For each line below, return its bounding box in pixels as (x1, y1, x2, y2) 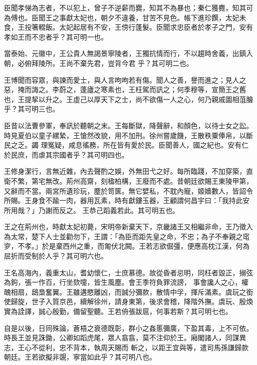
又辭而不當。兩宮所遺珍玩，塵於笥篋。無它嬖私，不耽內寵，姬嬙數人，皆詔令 (4, 185, 253, 196)
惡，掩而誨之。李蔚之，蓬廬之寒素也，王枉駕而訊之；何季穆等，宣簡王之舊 (4, 84, 246, 95)
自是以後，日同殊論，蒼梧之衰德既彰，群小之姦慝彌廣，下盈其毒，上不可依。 (4, 322, 253, 333)
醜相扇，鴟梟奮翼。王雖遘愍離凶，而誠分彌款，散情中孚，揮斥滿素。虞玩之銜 (4, 286, 253, 297)
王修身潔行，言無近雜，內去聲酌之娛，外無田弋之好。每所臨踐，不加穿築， (4, 166, 246, 176)
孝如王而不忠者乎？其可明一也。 (4, 31, 108, 42)
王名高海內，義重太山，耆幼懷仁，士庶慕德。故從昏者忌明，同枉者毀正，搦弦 (4, 267, 253, 277)
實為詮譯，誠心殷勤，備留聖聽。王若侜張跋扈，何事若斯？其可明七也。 (4, 306, 232, 316)
